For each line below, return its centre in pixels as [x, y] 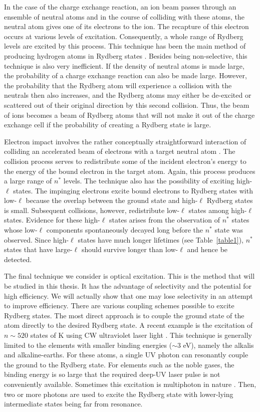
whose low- [21, 230]
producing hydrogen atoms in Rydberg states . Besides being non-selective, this [126, 55]
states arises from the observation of [165, 220]
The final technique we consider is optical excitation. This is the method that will [129, 276]
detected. [18, 259]
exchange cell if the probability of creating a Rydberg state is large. [108, 125]
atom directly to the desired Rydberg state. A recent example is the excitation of [128, 325]
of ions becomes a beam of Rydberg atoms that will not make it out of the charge [129, 115]
